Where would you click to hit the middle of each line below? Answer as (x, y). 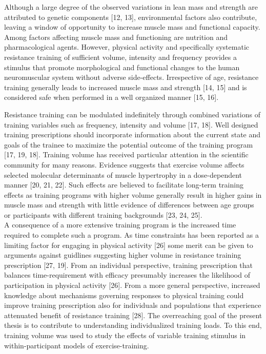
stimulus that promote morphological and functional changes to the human (122, 67)
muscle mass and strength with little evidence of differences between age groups (129, 205)
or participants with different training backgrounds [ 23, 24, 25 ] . (103, 214)
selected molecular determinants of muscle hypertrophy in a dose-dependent (123, 174)
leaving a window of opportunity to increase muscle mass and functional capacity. (132, 27)
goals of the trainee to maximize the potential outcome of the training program (129, 144)
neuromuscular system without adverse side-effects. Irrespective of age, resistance (131, 77)
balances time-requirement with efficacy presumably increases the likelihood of (127, 275)
